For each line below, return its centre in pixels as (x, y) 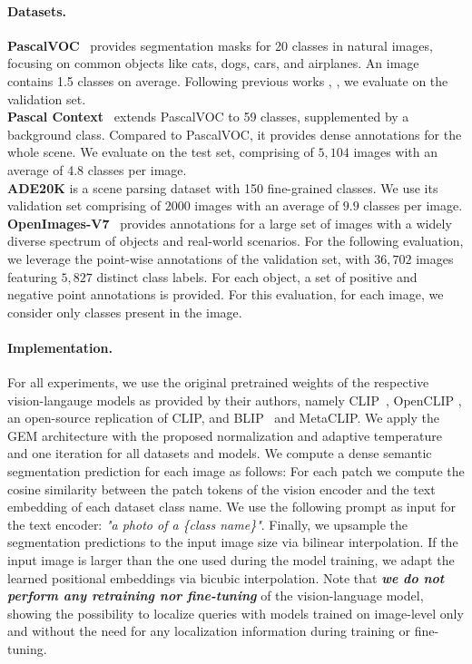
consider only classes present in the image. (125, 312)
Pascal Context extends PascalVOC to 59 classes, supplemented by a (208, 117)
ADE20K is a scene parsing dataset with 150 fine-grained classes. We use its (223, 187)
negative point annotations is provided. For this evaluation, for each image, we (226, 294)
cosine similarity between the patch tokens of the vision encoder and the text (221, 488)
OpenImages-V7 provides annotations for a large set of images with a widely (230, 223)
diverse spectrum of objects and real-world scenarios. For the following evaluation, (236, 241)
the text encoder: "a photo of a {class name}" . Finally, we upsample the (208, 524)
